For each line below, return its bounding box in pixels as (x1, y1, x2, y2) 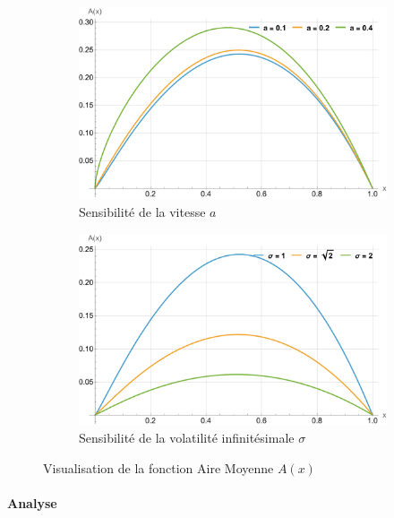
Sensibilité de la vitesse (79, 202, 206, 220)
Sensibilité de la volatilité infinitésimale (79, 428, 295, 447)
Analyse (7, 494, 57, 513)
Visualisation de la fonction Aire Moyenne (43, 459, 274, 478)
